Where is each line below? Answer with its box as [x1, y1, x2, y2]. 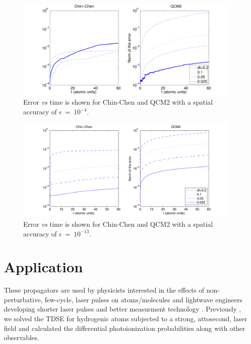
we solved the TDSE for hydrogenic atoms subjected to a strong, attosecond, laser [4, 313, 248, 324]
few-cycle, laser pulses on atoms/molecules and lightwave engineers [44, 294, 243, 304]
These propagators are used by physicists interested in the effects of [4, 285, 205, 295]
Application [4, 257, 83, 277]
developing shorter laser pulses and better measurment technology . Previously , [4, 304, 241, 314]
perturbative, [4, 294, 43, 304]
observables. [4, 332, 39, 343]
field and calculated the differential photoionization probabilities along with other [4, 323, 245, 333]
